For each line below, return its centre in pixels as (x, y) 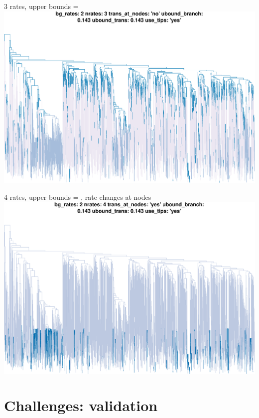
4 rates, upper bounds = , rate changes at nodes (78, 197)
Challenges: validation (81, 405)
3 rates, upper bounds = (41, 6)
